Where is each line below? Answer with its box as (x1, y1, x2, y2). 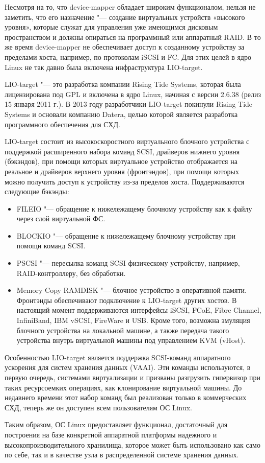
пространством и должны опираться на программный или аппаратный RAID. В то (5, 31, 261, 42)
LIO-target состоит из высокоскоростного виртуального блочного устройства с (5, 136, 250, 147)
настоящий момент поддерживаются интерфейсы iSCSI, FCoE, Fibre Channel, (16, 305, 261, 315)
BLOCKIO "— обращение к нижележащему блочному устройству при (16, 230, 236, 241)
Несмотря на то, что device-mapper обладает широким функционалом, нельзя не (5, 2, 256, 12)
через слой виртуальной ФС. (16, 213, 105, 224)
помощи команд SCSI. (16, 240, 86, 251)
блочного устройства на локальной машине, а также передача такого (16, 325, 229, 335)
